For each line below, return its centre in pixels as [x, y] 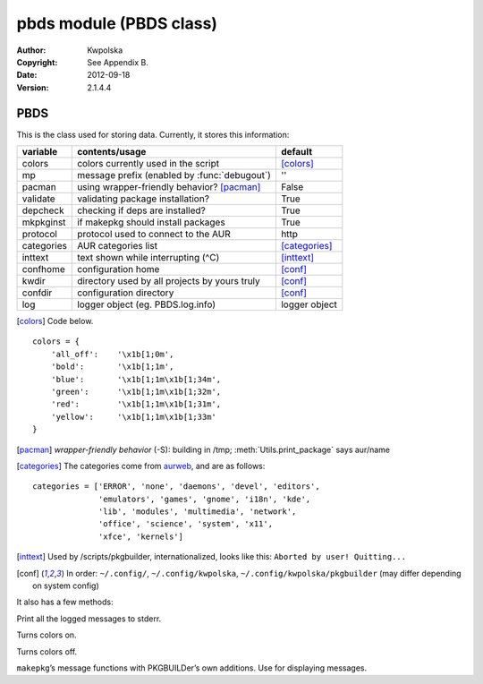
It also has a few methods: [65, 602]
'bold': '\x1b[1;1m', [112, 367]
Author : [31, 50]
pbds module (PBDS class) [117, 23]
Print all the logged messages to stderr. [89, 619]
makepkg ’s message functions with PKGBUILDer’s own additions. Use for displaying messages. [191, 668]
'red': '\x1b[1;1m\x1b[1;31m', [136, 404]
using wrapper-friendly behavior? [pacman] [169, 187]
